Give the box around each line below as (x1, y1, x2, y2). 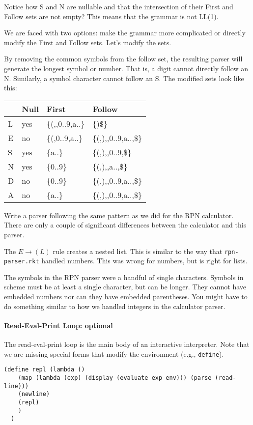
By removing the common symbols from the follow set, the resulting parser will (4, 54, 243, 64)
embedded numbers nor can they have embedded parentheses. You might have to (4, 291, 248, 302)
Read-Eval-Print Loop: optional (4, 320, 113, 330)
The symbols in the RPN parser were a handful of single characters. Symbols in (4, 272, 244, 282)
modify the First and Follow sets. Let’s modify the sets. (4, 37, 171, 47)
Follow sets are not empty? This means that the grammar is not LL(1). (4, 11, 219, 21)
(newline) (18, 391, 50, 398)
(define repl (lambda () (4, 366, 85, 373)
